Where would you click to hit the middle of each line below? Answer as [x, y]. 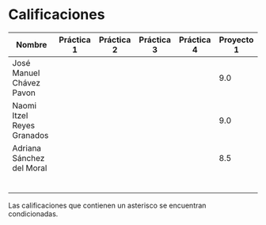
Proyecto [236, 40]
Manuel [26, 73]
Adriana [27, 148]
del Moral [30, 168]
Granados [30, 135]
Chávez [27, 82]
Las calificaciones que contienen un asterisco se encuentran [107, 205]
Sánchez [28, 158]
